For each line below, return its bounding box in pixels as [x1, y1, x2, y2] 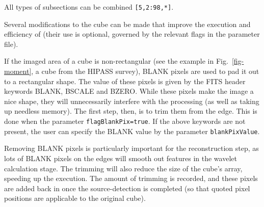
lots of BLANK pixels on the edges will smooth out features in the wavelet [4, 152, 237, 163]
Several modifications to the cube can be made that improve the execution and [4, 18, 251, 29]
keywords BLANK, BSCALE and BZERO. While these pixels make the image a [4, 86, 254, 96]
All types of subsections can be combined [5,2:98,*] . [4, 2, 174, 12]
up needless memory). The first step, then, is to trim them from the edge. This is [4, 106, 257, 116]
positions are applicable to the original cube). [4, 193, 146, 203]
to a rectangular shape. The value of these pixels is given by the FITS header [4, 75, 246, 86]
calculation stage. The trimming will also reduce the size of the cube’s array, [4, 163, 243, 173]
